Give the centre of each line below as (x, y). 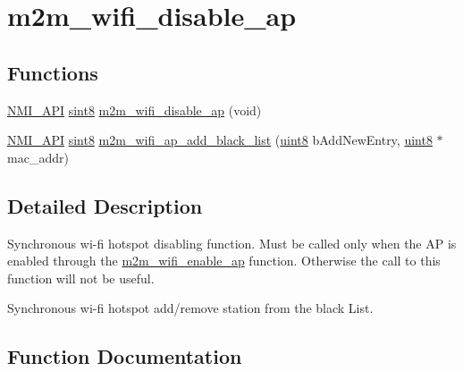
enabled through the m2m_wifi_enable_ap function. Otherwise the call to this (224, 261)
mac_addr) (38, 157)
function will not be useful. (81, 278)
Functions (53, 72)
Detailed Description (105, 205)
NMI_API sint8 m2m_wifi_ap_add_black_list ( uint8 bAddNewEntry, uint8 (220, 140)
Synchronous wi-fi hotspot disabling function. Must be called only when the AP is (232, 243)
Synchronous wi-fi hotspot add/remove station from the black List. (190, 308)
